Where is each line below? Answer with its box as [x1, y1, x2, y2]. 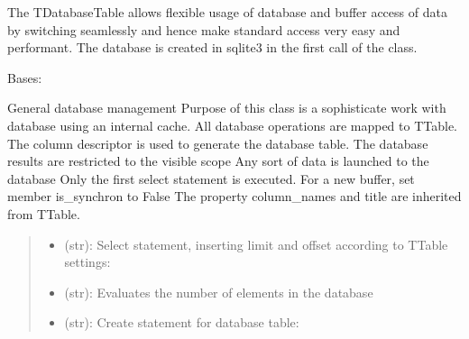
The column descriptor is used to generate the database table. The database [7, 133, 428, 152]
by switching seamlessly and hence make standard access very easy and [7, 20, 400, 39]
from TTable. [7, 204, 80, 223]
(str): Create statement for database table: [64, 313, 299, 332]
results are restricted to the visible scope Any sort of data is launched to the [7, 151, 429, 170]
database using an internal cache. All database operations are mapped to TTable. [7, 115, 457, 134]
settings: [64, 252, 111, 271]
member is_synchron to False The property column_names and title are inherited [7, 187, 462, 206]
